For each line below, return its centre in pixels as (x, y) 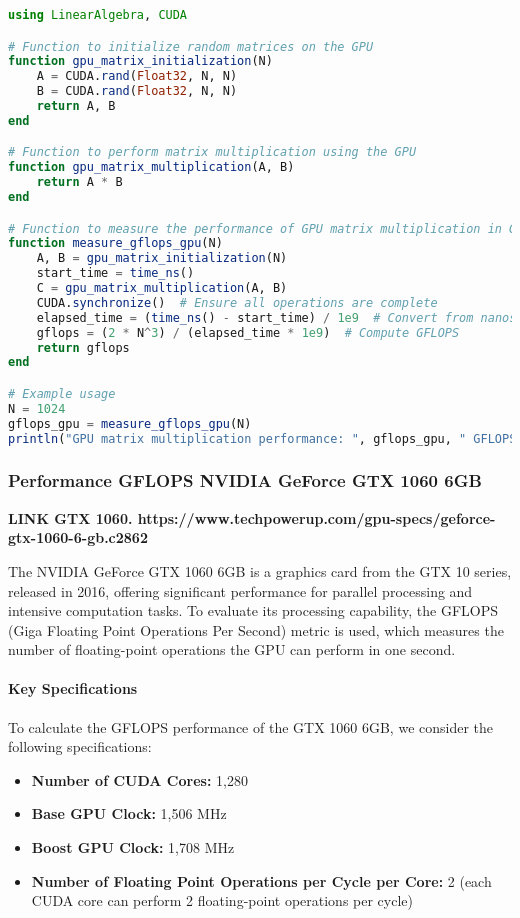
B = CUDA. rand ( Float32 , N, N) (137, 91)
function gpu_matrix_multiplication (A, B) (151, 167)
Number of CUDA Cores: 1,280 (139, 779)
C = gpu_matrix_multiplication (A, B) (162, 288)
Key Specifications (73, 688)
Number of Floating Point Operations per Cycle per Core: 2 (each (261, 880)
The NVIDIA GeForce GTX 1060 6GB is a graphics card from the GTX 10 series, (260, 570)
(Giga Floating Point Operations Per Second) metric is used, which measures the (256, 629)
